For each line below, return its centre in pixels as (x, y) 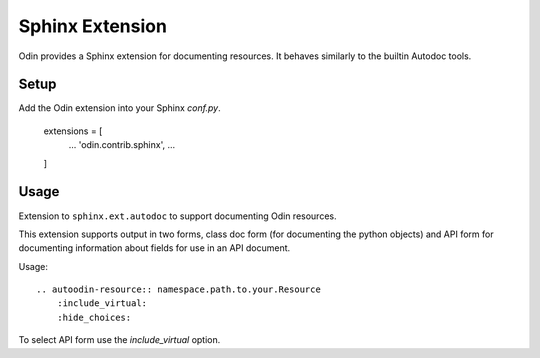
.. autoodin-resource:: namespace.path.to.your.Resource (179, 289)
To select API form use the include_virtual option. (119, 340)
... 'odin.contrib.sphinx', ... (122, 145)
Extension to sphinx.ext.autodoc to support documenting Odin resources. (177, 216)
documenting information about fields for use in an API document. (154, 248)
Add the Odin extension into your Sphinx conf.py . (119, 108)
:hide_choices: (94, 317)
